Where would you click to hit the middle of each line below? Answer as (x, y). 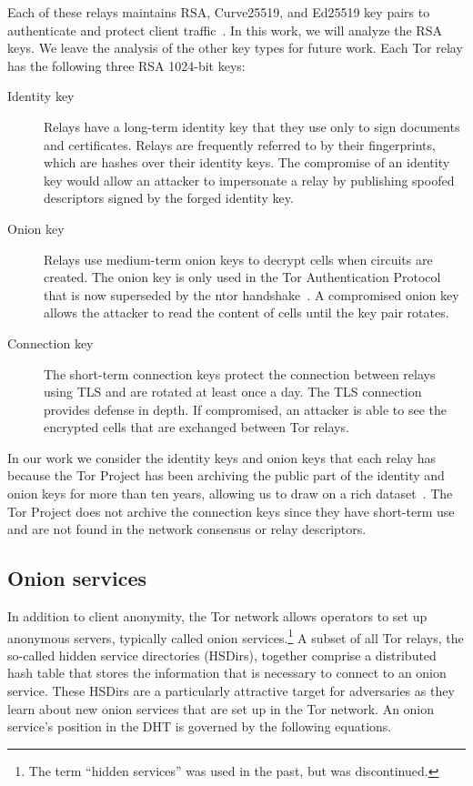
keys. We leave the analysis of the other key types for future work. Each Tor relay (235, 48)
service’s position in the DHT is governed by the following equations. (200, 726)
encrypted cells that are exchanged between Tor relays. (196, 427)
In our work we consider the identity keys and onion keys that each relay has (221, 457)
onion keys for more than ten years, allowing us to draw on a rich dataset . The (230, 494)
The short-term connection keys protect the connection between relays (240, 373)
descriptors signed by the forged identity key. (169, 198)
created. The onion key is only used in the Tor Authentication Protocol (242, 277)
